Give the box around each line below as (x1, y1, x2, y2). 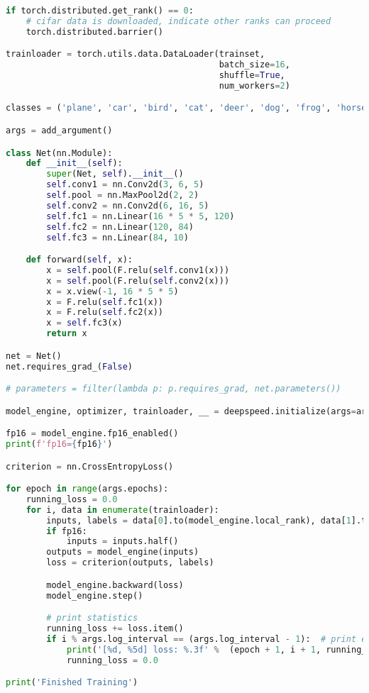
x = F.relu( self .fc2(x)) (46, 307, 163, 318)
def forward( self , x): (26, 255, 133, 265)
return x (46, 328, 87, 339)
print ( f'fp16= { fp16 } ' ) (6, 439, 113, 450)
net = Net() (6, 350, 62, 361)
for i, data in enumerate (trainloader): (26, 504, 219, 515)
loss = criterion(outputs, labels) (46, 558, 214, 568)
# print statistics (46, 613, 138, 623)
